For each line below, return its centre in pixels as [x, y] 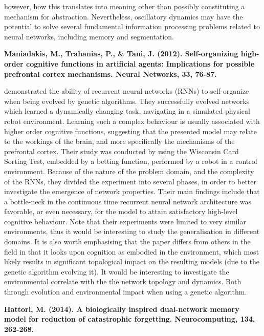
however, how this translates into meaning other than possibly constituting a [125, 6]
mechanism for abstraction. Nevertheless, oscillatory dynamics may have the [124, 16]
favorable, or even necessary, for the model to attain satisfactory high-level [121, 211]
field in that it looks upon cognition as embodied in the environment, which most [132, 251]
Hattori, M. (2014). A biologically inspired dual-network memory [122, 309]
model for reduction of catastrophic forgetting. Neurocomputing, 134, [130, 319]
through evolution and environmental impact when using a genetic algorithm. [126, 292]
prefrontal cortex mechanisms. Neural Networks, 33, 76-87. [111, 73]
